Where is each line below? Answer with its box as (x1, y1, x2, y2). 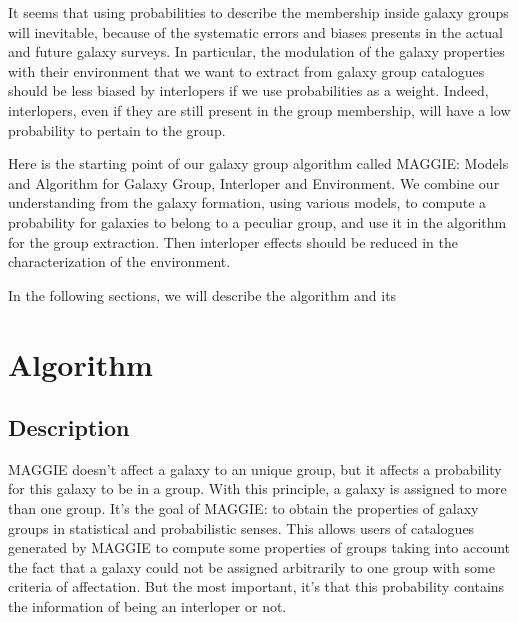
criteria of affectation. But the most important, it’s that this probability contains (8, 576, 505, 597)
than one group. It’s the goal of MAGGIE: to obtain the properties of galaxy (8, 498, 479, 519)
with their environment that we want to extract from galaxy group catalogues (8, 60, 485, 81)
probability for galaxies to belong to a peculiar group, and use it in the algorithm (8, 211, 507, 232)
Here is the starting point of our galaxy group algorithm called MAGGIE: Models (8, 153, 509, 174)
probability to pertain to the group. (8, 119, 226, 140)
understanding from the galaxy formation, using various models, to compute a (8, 192, 487, 213)
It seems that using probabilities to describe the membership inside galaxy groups (8, 2, 509, 22)
